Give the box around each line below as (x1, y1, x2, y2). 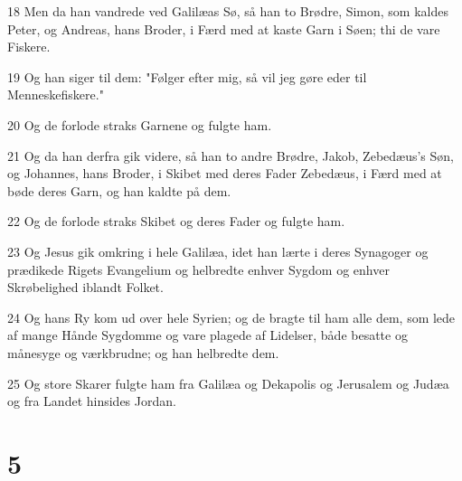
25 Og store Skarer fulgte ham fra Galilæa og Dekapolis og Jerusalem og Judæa (7, 373, 449, 392)
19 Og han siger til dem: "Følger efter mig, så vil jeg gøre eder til (7, 67, 367, 86)
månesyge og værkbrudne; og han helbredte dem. (7, 343, 279, 362)
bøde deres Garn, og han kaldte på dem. (7, 181, 231, 200)
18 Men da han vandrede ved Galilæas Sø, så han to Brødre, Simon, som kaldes (7, 2, 448, 20)
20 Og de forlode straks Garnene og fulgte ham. (7, 115, 272, 134)
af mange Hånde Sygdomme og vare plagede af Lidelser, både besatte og (7, 325, 408, 344)
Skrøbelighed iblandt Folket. (7, 278, 164, 297)
